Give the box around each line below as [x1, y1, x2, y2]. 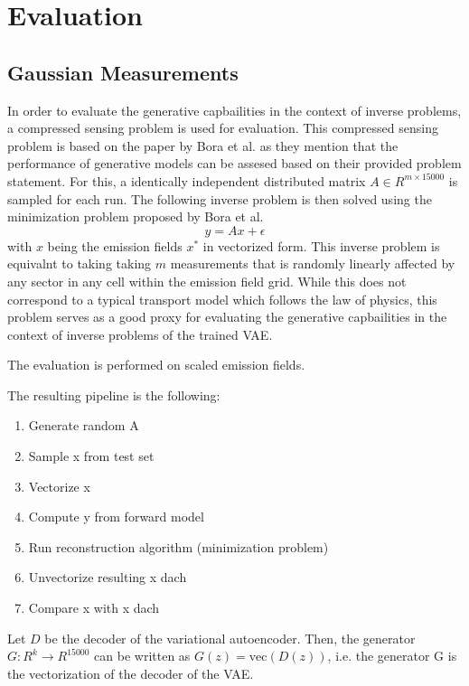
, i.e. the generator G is [327, 646, 457, 665]
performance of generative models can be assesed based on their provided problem [7, 154, 462, 173]
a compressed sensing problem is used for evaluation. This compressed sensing [7, 118, 438, 137]
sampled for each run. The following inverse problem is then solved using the [7, 189, 432, 208]
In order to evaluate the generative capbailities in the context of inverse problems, [7, 100, 462, 119]
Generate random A [28, 416, 139, 435]
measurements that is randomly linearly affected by [170, 254, 455, 273]
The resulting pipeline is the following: [7, 385, 220, 404]
